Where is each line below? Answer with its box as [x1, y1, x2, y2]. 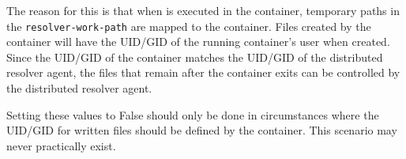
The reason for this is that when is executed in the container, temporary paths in [6, 2, 400, 18]
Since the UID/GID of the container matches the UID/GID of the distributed [6, 48, 383, 65]
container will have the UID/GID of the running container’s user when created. [6, 33, 390, 50]
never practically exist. [6, 137, 116, 153]
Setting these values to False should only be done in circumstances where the [6, 106, 379, 123]
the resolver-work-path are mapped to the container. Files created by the [6, 17, 371, 34]
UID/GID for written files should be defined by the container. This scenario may [6, 122, 397, 138]
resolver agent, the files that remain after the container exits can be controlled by [6, 64, 400, 81]
